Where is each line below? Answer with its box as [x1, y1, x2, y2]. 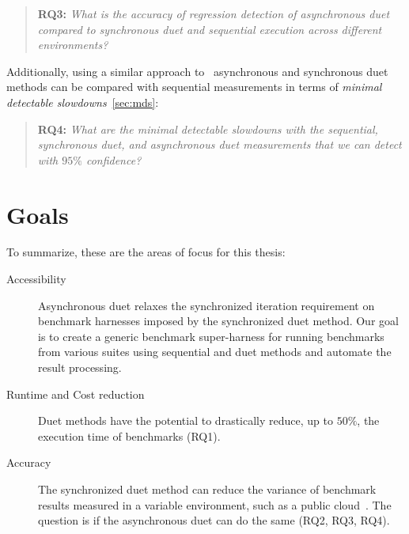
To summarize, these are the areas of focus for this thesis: [6, 244, 286, 260]
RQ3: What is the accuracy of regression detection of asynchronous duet [37, 6, 390, 21]
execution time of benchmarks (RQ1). [38, 427, 221, 444]
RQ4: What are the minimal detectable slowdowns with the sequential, [37, 120, 378, 137]
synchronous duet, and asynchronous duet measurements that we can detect [37, 136, 402, 153]
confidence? [85, 151, 142, 168]
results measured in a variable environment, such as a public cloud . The [38, 496, 392, 513]
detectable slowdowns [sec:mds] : [6, 93, 159, 110]
